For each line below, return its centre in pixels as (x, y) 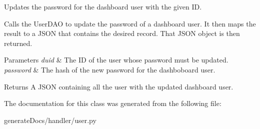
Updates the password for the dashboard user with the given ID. (103, 6)
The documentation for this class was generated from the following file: (113, 103)
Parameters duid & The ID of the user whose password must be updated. (116, 60)
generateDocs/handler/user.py (50, 120)
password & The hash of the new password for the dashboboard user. (110, 69)
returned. (18, 43)
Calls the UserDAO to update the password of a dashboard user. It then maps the (130, 23)
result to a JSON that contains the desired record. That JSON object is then (122, 33)
